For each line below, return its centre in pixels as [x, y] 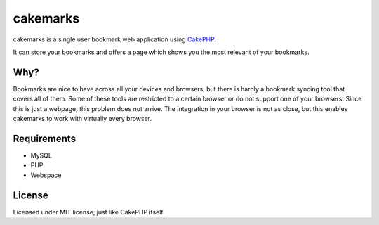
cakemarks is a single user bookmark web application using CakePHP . [115, 39]
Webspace [46, 175]
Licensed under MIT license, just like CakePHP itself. [89, 212]
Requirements [45, 138]
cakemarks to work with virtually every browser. [82, 119]
